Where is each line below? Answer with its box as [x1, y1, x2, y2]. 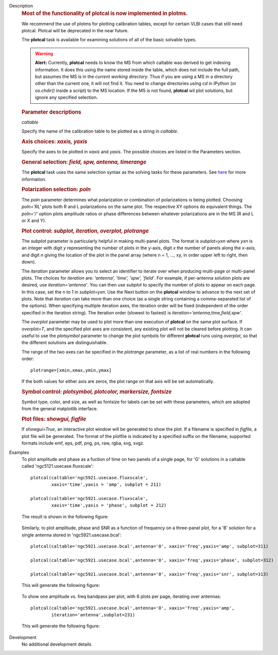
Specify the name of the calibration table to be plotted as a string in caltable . [21, 128, 179, 134]
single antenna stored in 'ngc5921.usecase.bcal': [21, 532, 122, 538]
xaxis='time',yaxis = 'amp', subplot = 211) [51, 482, 161, 488]
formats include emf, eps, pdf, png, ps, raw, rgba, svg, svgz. [21, 440, 144, 446]
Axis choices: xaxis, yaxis [21, 138, 87, 145]
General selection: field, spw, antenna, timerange [21, 159, 146, 166]
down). [21, 259, 36, 265]
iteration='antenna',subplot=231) [51, 612, 136, 618]
